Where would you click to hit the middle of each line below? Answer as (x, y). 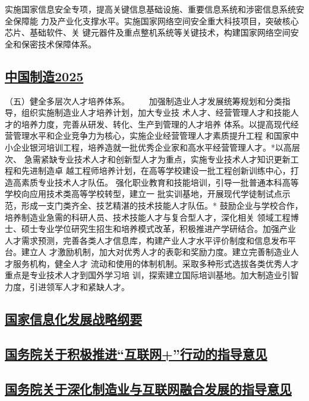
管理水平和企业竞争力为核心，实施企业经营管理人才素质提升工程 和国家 (152, 136)
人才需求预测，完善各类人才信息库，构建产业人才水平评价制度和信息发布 (146, 240)
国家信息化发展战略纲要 (73, 319)
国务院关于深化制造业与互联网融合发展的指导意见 (148, 388)
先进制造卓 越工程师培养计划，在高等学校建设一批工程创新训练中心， (156, 171)
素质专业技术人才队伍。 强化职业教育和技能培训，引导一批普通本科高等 (160, 182)
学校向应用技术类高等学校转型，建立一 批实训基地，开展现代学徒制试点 (144, 194)
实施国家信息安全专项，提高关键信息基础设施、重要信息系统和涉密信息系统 (150, 9)
